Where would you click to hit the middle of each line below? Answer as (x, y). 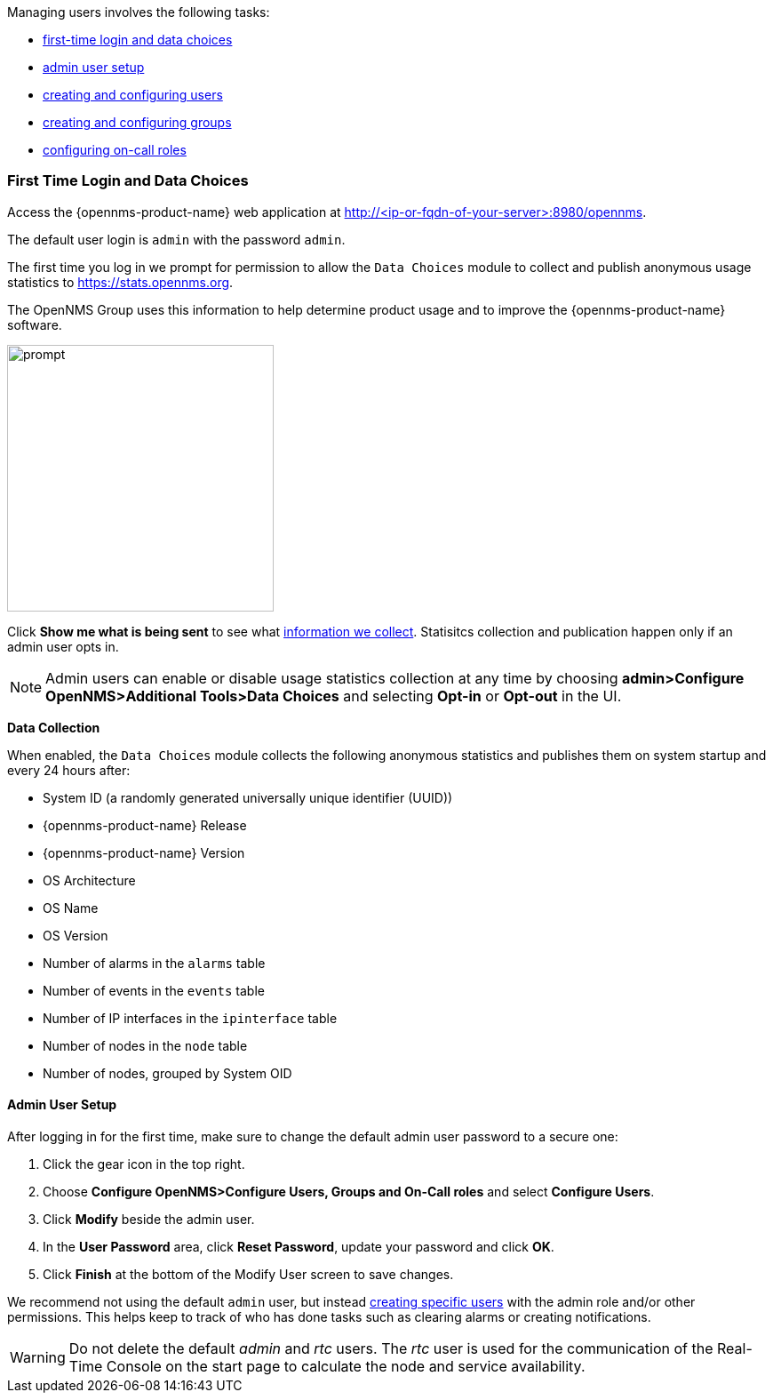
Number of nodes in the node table (145, 1045)
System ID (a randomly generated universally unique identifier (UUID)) (248, 797)
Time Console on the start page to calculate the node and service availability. (327, 1366)
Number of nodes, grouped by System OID (167, 1073)
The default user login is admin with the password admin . (176, 239)
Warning (38, 1357)
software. (35, 324)
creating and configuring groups (137, 122)
